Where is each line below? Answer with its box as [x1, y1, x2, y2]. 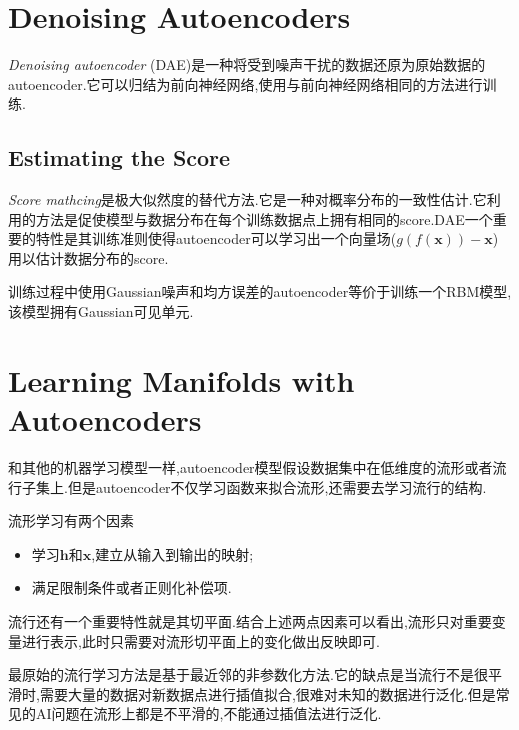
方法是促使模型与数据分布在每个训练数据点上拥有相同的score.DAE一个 [35, 208, 493, 229]
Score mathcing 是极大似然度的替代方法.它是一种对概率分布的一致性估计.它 [8, 189, 487, 210]
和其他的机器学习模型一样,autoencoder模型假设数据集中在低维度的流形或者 [8, 456, 493, 477]
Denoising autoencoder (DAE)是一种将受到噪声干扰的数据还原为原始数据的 [8, 54, 486, 75]
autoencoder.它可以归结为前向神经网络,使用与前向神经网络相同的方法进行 [8, 73, 483, 94]
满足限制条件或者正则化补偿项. [31, 577, 232, 598]
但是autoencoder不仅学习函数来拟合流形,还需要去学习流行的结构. [67, 476, 487, 497]
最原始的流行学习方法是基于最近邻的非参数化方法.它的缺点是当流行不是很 [8, 664, 488, 685]
